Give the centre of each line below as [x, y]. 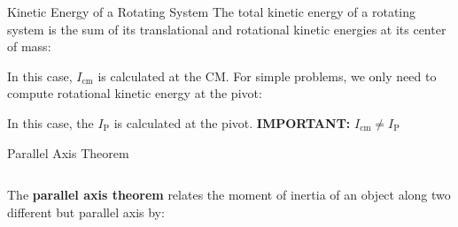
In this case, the [50, 122]
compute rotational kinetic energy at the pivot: [135, 93]
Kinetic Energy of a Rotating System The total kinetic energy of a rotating [212, 11]
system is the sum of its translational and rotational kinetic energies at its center [227, 29]
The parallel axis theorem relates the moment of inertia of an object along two [229, 195]
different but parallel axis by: [86, 212]
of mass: [29, 46]
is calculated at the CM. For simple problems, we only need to [267, 76]
